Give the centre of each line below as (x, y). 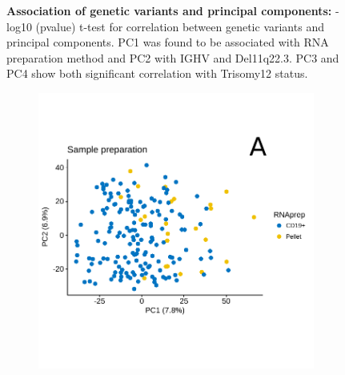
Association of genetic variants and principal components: (169, 10)
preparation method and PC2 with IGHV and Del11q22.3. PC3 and (173, 57)
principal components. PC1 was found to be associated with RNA (168, 42)
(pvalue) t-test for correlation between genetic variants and (180, 26)
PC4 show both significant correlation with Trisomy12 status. (157, 73)
